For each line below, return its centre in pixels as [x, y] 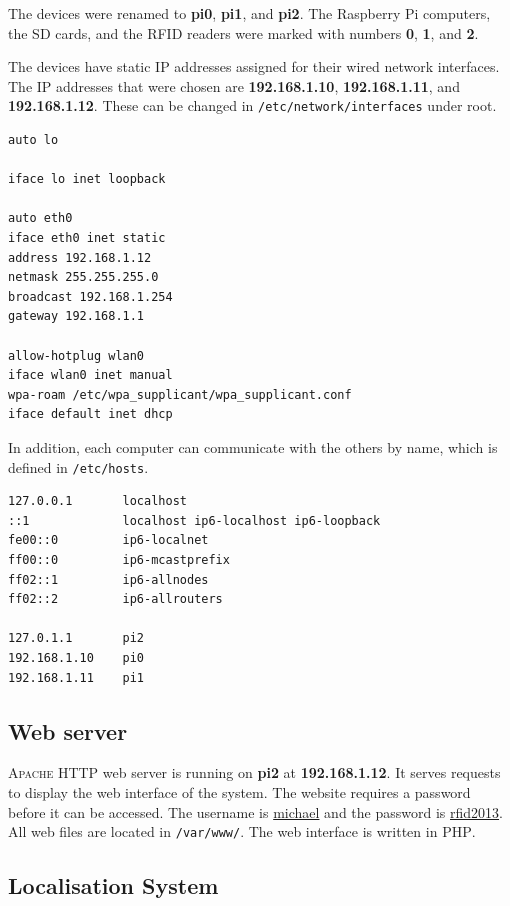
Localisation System [113, 885]
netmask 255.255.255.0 [83, 277]
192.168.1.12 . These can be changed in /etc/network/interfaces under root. [252, 105]
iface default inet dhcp [90, 414]
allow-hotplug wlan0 [76, 355]
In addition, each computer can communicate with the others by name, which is [253, 446]
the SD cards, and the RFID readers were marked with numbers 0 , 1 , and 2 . [243, 32]
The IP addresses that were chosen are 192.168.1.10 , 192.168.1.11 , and [234, 85]
